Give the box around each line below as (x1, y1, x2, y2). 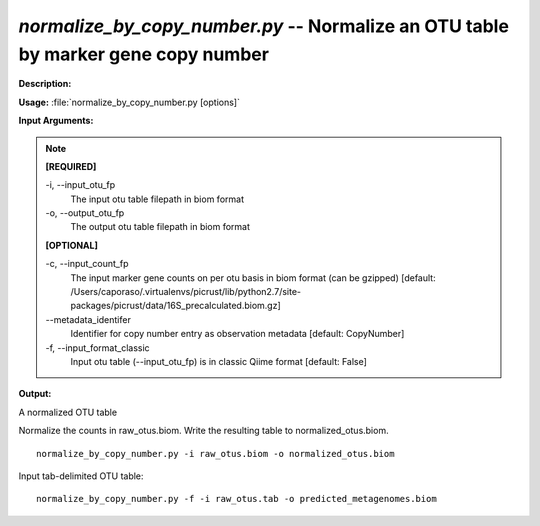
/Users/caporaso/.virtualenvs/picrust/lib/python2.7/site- (70, 286, 302, 298)
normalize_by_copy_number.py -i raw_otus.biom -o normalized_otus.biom (36, 448, 395, 459)
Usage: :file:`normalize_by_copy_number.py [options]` (18, 96, 240, 108)
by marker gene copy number (18, 43, 270, 65)
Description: (18, 78, 72, 90)
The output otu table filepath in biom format (70, 221, 250, 233)
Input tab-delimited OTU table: (18, 470, 144, 482)
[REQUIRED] (45, 160, 97, 172)
